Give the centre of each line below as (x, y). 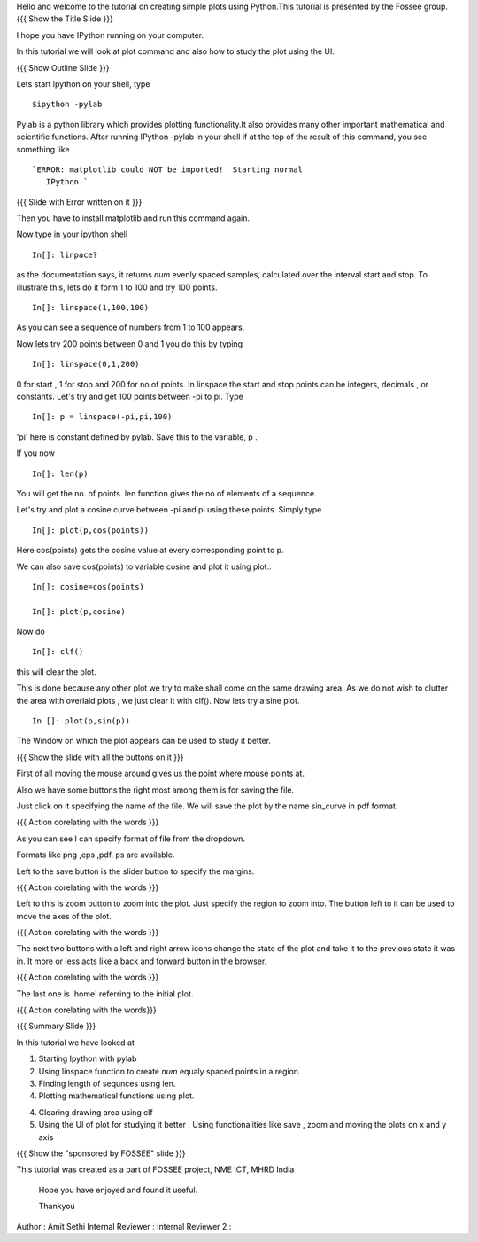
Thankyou (57, 1207)
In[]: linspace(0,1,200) (86, 364)
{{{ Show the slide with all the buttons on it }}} (100, 757)
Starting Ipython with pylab (88, 1058)
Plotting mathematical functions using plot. (116, 1096)
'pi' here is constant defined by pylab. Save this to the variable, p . (137, 437)
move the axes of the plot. (64, 916)
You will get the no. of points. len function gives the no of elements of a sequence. (167, 493)
